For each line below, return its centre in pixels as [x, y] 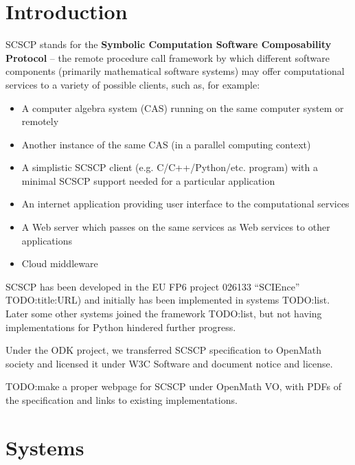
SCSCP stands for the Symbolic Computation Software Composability [169, 44]
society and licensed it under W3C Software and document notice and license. [169, 363]
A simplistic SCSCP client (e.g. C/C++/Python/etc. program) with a [170, 167]
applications [47, 240]
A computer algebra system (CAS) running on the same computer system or [183, 107]
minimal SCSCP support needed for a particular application [148, 180]
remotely [40, 121]
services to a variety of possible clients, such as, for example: [133, 84]
